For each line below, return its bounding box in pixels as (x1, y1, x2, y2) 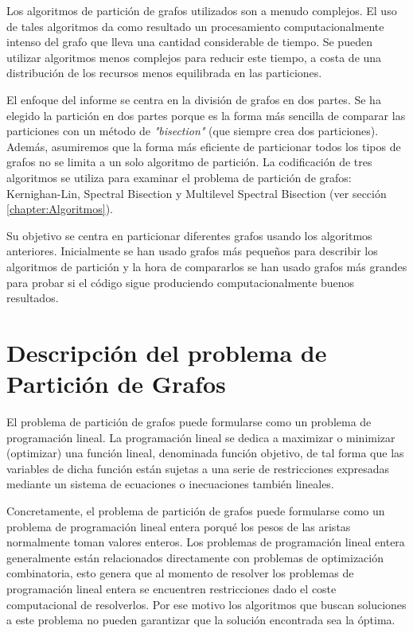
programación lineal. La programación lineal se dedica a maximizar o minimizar (6, 429, 395, 445)
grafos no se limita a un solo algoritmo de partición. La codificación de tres (6, 153, 372, 170)
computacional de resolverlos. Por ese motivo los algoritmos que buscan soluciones (6, 596, 407, 612)
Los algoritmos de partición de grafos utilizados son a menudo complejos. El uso (6, 2, 397, 18)
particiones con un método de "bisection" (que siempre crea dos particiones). (6, 122, 379, 139)
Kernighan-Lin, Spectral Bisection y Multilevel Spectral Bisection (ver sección (6, 184, 387, 201)
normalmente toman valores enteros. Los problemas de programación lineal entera (6, 534, 405, 550)
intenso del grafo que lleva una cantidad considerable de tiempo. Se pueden (6, 33, 372, 50)
